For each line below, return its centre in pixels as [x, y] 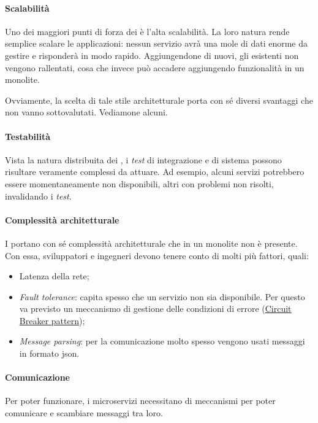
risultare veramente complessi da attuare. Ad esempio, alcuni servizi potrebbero [155, 172]
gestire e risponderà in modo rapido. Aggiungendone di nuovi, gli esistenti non [152, 55]
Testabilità [28, 136]
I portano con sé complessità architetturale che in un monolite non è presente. [151, 243]
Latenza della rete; [54, 276]
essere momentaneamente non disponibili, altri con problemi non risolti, [139, 183]
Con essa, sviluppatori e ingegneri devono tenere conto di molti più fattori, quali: [157, 255]
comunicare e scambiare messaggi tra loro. [84, 413]
